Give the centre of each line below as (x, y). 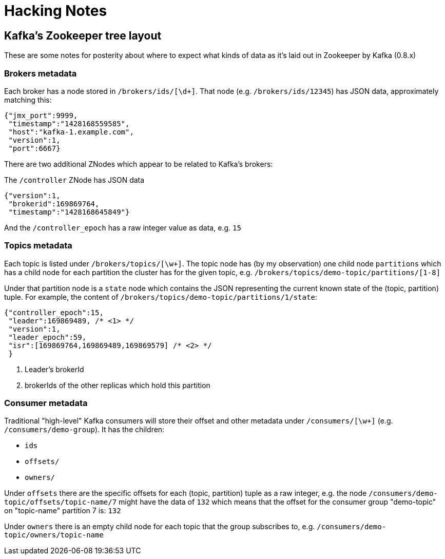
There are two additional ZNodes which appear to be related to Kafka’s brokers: (139, 164)
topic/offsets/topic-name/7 (61, 502)
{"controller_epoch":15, (54, 312)
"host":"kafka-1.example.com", (71, 132)
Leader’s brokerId (54, 369)
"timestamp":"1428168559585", (69, 123)
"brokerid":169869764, (54, 204)
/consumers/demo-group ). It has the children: (84, 430)
